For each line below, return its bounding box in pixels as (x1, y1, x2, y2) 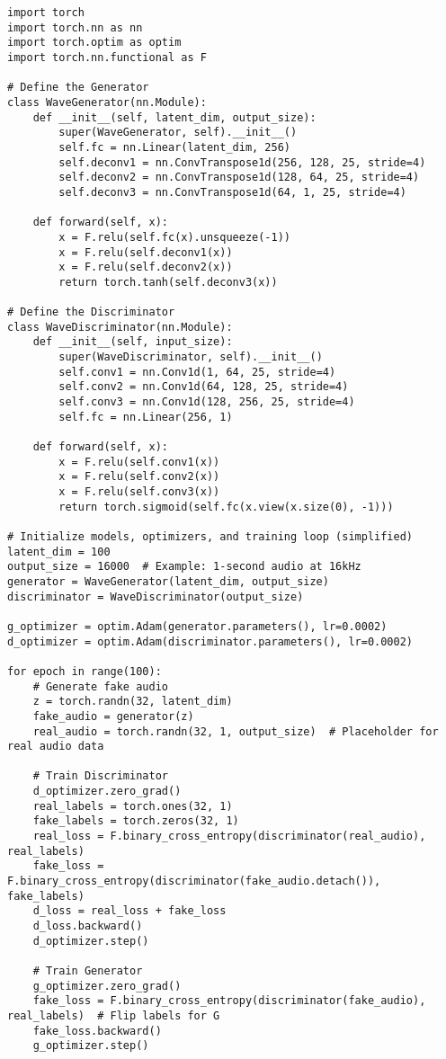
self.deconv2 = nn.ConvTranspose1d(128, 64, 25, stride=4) (58, 171, 420, 184)
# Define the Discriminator (7, 306, 175, 319)
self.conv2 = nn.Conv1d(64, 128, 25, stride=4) (58, 380, 349, 394)
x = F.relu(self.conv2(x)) (58, 470, 220, 484)
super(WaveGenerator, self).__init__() (58, 126, 298, 139)
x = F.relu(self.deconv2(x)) (58, 261, 233, 274)
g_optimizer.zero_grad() (32, 979, 182, 992)
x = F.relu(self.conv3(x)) (58, 485, 220, 498)
